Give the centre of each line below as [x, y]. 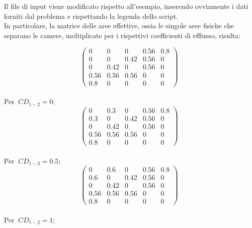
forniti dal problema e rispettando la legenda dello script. [91, 16]
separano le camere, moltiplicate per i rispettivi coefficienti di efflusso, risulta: [122, 35]
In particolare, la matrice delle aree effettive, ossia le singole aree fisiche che [119, 26]
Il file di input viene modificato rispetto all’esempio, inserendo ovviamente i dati [126, 6]
